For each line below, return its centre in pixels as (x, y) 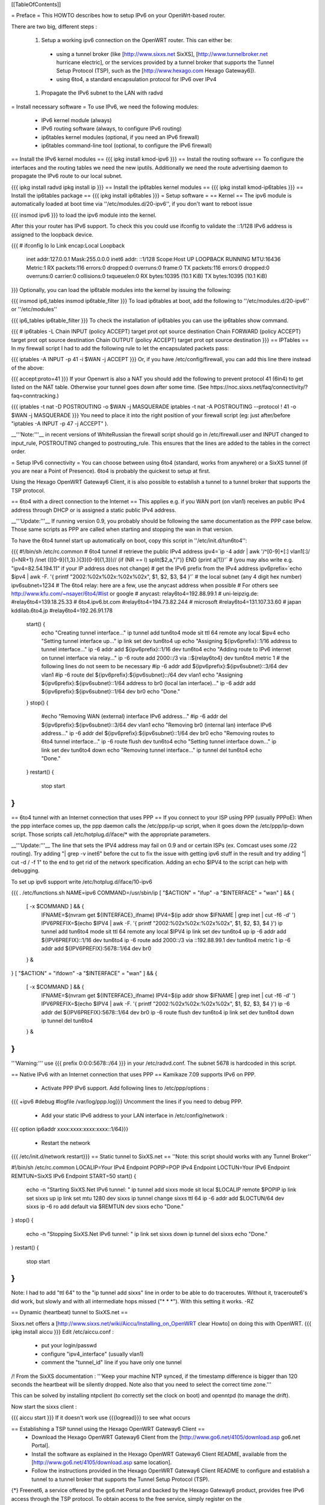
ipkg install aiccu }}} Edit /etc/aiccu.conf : (63, 1332)
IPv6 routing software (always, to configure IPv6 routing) (111, 129)
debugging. (26, 870)
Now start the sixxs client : (44, 1406)
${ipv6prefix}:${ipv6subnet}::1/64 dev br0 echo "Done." (111, 692)
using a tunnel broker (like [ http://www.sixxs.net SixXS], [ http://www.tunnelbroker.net (162, 54)
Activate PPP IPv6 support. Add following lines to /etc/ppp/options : (125, 1088)
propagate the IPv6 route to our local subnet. (67, 176)
